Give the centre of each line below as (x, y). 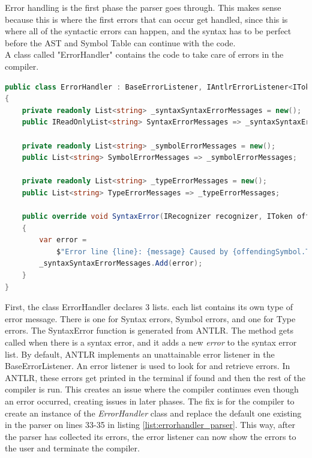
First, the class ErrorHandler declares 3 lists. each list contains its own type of (149, 307)
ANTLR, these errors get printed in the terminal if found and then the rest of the (155, 377)
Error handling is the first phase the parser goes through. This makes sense (143, 7)
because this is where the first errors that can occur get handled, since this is (146, 19)
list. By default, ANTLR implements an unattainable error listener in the (140, 354)
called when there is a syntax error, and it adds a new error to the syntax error (151, 342)
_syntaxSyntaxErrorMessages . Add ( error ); (121, 264)
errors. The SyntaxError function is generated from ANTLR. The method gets (149, 330)
